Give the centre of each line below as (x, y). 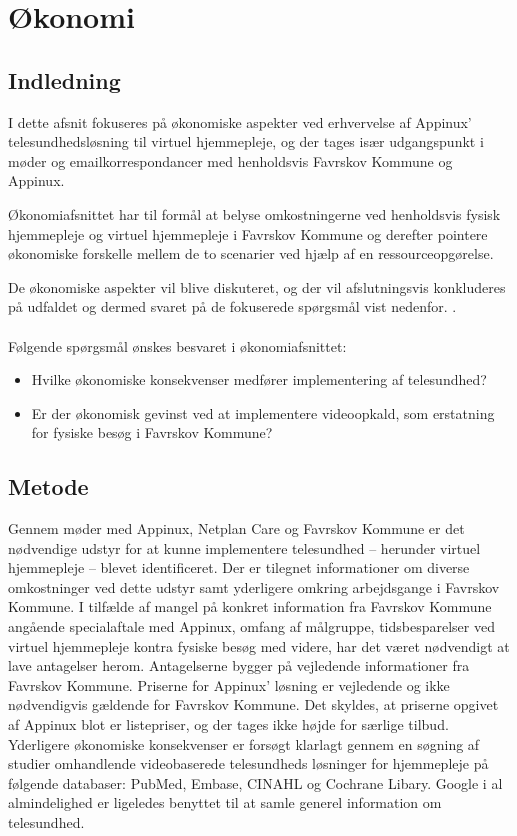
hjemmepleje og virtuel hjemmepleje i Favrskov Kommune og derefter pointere (248, 233)
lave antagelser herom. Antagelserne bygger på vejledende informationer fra (239, 665)
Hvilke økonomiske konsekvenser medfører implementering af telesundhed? (259, 379)
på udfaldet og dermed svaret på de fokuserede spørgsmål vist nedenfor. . (232, 306)
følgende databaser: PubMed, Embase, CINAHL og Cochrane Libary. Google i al (255, 782)
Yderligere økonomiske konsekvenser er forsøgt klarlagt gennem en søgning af (244, 743)
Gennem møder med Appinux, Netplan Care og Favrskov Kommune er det (236, 528)
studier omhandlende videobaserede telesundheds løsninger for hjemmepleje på (248, 763)
